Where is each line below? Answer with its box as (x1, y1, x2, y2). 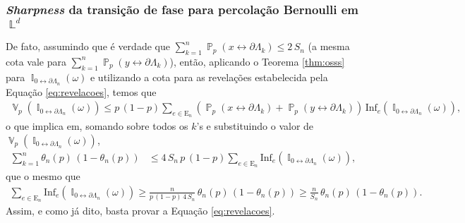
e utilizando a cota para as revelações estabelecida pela (90, 69, 328, 84)
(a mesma (308, 39, 350, 54)
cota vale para (6, 54, 66, 68)
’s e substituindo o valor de (196, 119, 314, 133)
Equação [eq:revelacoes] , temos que (6, 84, 157, 99)
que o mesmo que (6, 169, 80, 183)
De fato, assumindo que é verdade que (6, 39, 170, 54)
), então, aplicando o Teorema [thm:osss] (169, 54, 345, 68)
